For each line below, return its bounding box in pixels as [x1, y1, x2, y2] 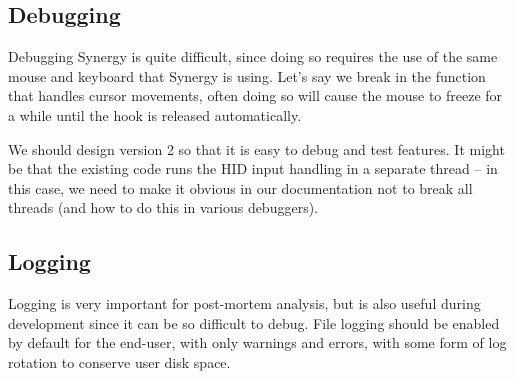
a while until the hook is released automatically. [8, 104, 302, 125]
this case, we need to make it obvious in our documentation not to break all [8, 177, 473, 198]
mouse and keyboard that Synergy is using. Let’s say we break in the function [8, 65, 486, 86]
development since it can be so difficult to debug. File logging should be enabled [8, 312, 500, 333]
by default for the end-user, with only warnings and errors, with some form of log [8, 332, 507, 353]
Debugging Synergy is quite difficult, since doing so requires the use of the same [8, 46, 498, 67]
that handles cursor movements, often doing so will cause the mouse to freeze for [8, 85, 503, 106]
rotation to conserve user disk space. [8, 351, 231, 372]
